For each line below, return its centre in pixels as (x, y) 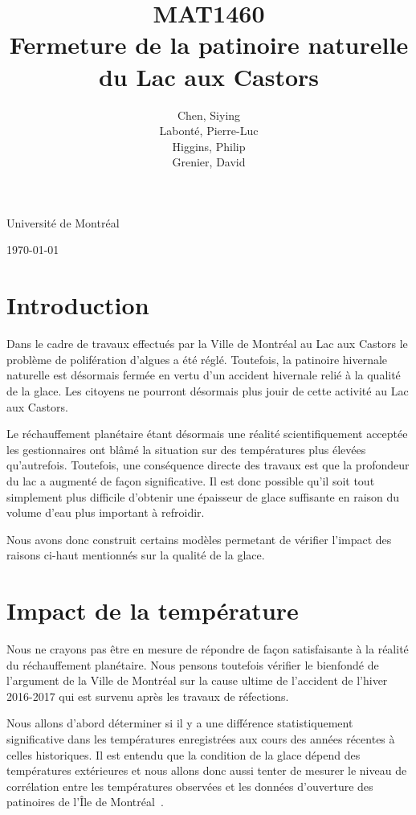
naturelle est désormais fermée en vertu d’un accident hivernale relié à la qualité (204, 375)
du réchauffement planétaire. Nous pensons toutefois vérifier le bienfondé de (193, 664)
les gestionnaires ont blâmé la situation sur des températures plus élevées (186, 449)
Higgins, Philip (209, 146)
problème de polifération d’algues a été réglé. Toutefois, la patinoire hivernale (197, 359)
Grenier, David (209, 162)
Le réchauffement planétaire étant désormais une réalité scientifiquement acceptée (207, 434)
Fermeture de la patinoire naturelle (209, 45)
